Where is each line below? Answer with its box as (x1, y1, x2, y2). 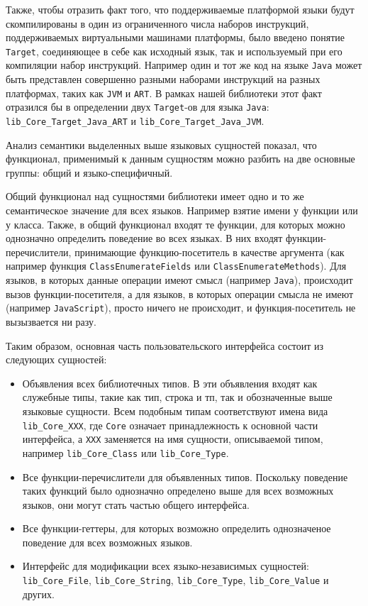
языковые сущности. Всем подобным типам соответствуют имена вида (22, 403, 328, 418)
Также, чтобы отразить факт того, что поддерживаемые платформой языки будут (6, 2, 355, 16)
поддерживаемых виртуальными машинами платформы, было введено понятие (6, 30, 345, 45)
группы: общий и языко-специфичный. (6, 165, 173, 180)
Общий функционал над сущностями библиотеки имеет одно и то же (6, 189, 304, 204)
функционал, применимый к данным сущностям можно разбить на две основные (6, 151, 355, 166)
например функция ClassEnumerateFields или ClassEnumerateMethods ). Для (6, 258, 347, 273)
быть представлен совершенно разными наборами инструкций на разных (6, 72, 320, 87)
